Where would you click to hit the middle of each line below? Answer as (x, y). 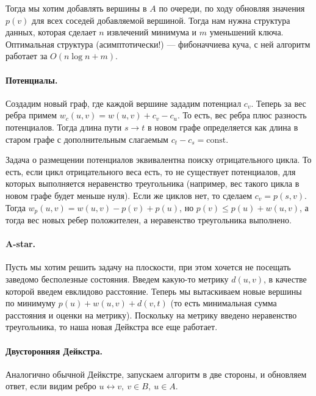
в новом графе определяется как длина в (223, 127)
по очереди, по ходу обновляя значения (232, 8)
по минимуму (31, 303)
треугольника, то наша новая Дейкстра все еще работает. (112, 327)
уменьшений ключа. (246, 32)
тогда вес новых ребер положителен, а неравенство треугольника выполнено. (149, 219)
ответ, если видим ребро (51, 386)
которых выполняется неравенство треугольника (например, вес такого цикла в (153, 183)
